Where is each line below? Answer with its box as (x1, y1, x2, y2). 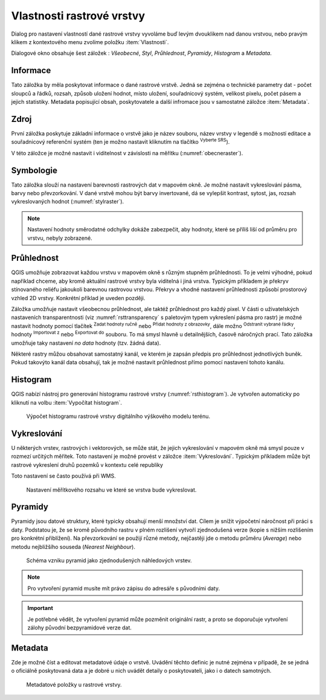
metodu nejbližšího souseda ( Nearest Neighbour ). (11, 543, 136, 550)
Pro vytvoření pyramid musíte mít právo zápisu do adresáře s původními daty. (27, 585, 220, 592)
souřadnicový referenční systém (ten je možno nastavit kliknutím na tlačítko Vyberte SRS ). (11, 137, 230, 146)
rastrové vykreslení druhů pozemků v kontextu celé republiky (11, 461, 163, 468)
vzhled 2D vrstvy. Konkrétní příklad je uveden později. (11, 294, 145, 301)
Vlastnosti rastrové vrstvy (11, 9, 145, 22)
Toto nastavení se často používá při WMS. (11, 472, 116, 480)
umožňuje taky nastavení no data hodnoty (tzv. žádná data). (11, 339, 161, 347)
